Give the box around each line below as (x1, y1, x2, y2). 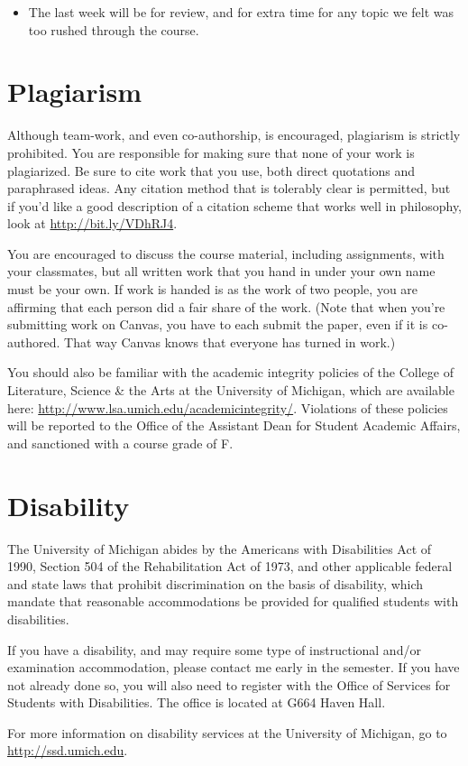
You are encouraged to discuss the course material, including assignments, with (7, 244, 445, 263)
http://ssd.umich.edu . (7, 741, 128, 760)
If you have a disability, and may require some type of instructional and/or (7, 640, 421, 659)
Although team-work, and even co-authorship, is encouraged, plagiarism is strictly (7, 125, 461, 144)
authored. (7, 332, 60, 351)
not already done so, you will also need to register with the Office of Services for (7, 675, 451, 694)
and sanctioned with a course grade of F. (7, 433, 234, 452)
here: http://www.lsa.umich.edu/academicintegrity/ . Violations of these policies (7, 398, 448, 417)
